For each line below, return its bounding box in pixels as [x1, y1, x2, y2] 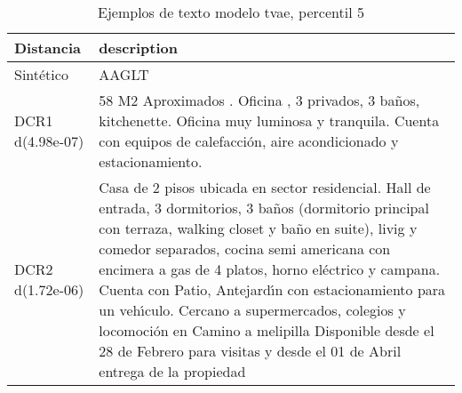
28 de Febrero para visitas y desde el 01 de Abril [99, 341, 402, 361]
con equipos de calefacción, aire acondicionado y [99, 131, 399, 151]
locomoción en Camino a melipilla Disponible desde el [99, 320, 434, 341]
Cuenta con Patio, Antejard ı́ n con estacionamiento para [99, 279, 446, 300]
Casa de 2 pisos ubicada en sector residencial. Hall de [99, 177, 431, 197]
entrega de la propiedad [99, 361, 246, 381]
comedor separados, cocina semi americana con [99, 238, 391, 259]
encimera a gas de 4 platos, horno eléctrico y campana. [99, 259, 441, 279]
